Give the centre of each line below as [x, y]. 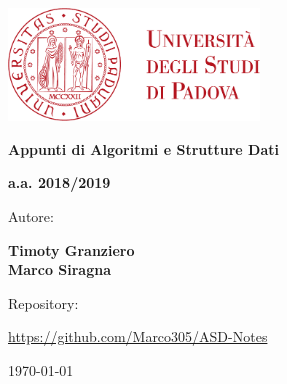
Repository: [43, 302]
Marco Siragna [60, 269]
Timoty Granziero [71, 249]
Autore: [31, 216]
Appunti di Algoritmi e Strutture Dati [143, 148]
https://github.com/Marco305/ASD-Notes [138, 336]
